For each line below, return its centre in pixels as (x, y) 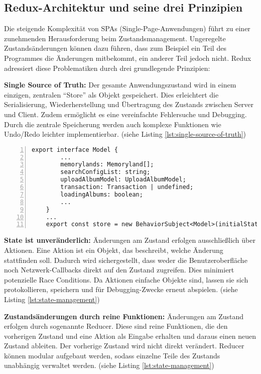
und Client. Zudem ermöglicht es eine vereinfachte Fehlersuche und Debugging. (125, 114)
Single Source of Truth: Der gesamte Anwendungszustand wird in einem (120, 85)
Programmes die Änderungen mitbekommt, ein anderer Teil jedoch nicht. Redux (128, 58)
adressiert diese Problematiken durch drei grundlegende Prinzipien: (107, 68)
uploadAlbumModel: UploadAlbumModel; (123, 180)
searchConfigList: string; (105, 172)
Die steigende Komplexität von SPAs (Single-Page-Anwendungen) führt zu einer (127, 28)
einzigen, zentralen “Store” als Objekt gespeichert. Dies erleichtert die (111, 94)
